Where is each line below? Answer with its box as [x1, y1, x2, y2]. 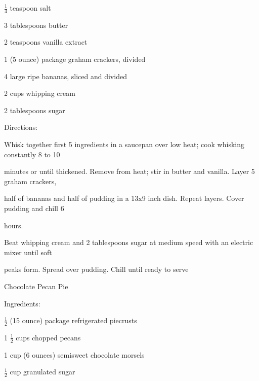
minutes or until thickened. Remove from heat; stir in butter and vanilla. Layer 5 [4, 166, 255, 177]
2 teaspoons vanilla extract [4, 37, 88, 47]
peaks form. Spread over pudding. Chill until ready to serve [4, 264, 189, 274]
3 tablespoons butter [4, 19, 68, 30]
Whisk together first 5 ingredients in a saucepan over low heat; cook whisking [4, 138, 244, 149]
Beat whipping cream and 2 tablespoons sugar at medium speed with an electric [4, 237, 253, 248]
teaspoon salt [10, 3, 51, 13]
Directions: [4, 122, 38, 132]
